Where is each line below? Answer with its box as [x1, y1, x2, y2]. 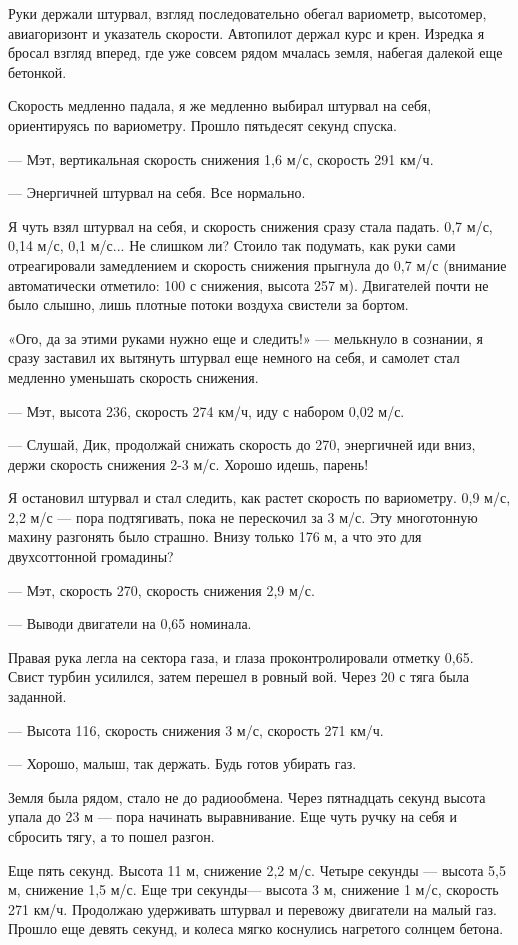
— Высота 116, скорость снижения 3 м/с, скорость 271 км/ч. [8, 719, 384, 740]
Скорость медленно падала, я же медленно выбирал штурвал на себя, [8, 95, 432, 116]
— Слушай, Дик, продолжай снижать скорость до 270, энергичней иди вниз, [8, 434, 476, 455]
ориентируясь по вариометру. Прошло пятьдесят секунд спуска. [8, 114, 397, 135]
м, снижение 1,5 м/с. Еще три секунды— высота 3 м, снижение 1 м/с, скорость [8, 879, 499, 900]
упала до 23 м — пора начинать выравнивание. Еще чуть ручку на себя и [8, 806, 457, 827]
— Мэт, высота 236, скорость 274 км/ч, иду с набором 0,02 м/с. [8, 400, 405, 421]
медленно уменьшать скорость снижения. [8, 366, 259, 387]
